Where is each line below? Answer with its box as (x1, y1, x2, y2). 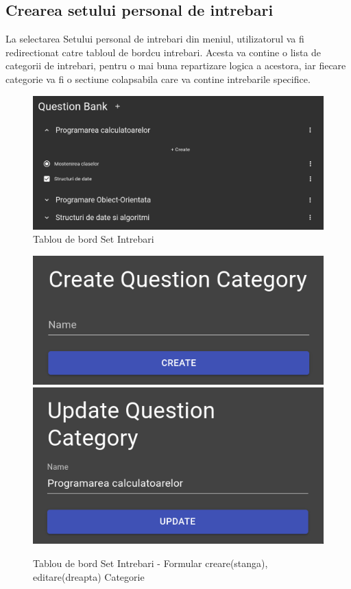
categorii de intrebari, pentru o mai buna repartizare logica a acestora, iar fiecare (5, 58, 346, 73)
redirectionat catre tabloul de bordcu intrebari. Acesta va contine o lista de (5, 45, 322, 59)
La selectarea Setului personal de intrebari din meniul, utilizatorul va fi (5, 32, 304, 46)
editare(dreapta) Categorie (33, 569, 145, 584)
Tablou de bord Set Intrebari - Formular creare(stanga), (33, 555, 268, 570)
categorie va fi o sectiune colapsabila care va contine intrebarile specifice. (5, 71, 311, 86)
